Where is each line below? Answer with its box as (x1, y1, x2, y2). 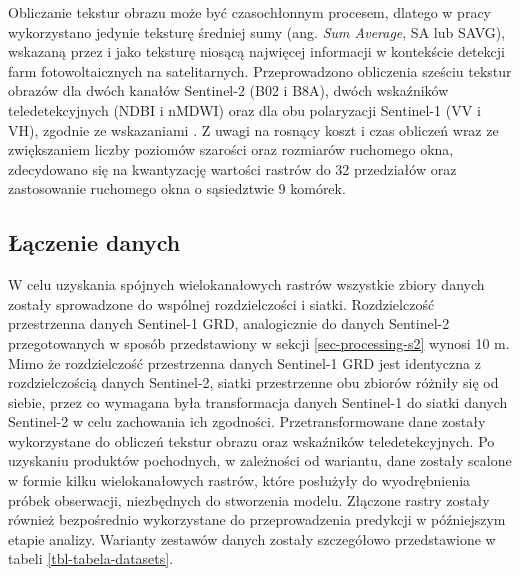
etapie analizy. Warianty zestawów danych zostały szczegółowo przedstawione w (8, 528, 496, 549)
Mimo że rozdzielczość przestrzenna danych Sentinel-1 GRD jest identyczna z (8, 352, 481, 373)
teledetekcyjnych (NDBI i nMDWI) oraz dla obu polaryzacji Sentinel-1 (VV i (8, 99, 481, 120)
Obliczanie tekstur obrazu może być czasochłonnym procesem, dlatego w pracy (8, 2, 491, 22)
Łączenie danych (8, 227, 181, 258)
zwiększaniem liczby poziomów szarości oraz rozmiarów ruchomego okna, (8, 139, 454, 160)
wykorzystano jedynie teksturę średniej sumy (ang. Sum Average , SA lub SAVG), (8, 21, 506, 42)
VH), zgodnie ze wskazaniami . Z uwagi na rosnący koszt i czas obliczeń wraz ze (8, 119, 499, 140)
